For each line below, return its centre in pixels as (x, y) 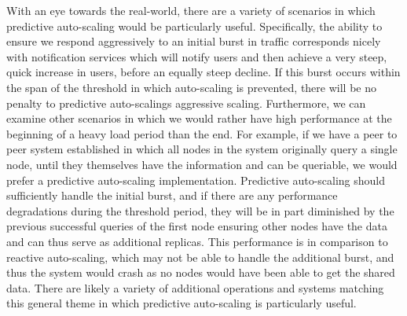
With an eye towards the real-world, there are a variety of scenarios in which (191, 10)
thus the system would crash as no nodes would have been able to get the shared (201, 272)
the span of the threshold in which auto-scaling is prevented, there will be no (191, 87)
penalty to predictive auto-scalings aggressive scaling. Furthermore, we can (186, 103)
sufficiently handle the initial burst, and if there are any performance (172, 195)
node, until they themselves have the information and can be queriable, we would (202, 164)
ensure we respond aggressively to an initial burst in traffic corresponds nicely (194, 41)
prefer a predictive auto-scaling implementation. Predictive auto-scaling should (196, 180)
